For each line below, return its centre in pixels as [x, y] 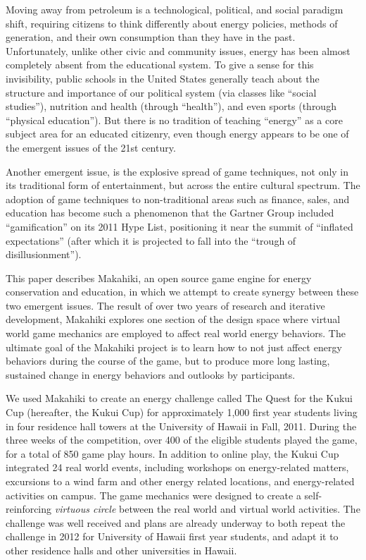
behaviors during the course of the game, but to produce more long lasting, [168, 361]
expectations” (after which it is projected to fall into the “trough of [151, 240]
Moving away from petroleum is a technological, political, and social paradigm [175, 9]
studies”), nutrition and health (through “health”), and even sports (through [171, 106]
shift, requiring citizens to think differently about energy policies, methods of [172, 23]
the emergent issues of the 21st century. [91, 147]
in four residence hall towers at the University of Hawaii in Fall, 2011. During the [181, 426]
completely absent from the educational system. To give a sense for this [160, 65]
